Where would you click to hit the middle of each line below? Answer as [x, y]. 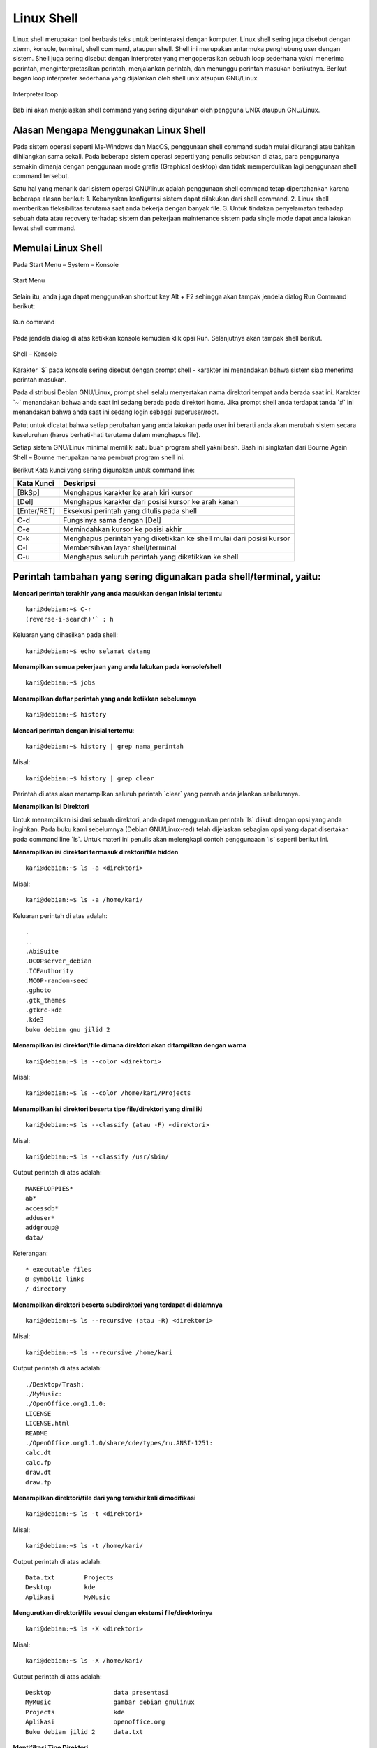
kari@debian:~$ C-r [59, 609]
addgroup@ [42, 1228]
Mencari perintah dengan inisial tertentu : [74, 730]
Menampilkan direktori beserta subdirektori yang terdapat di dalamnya [118, 1305]
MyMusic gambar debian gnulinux [110, 1702]
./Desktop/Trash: [55, 1384]
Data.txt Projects [70, 1577]
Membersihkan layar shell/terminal [120, 547]
